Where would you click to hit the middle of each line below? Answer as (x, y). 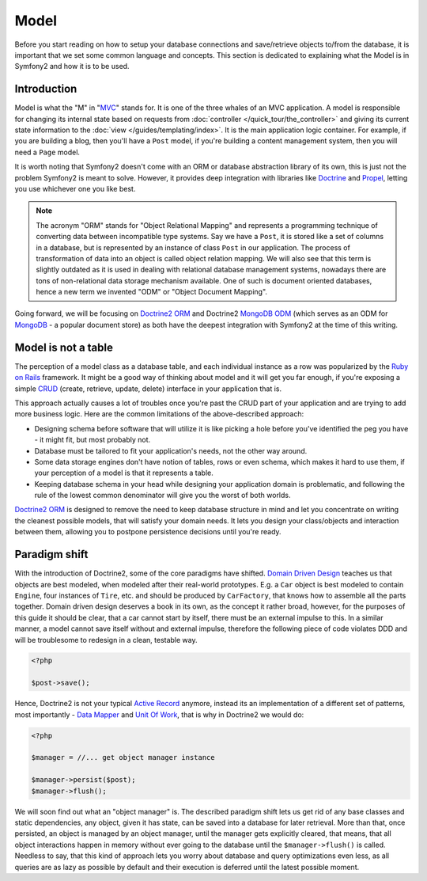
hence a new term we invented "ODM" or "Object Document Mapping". (152, 292)
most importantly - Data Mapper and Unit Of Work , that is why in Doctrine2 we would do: (159, 714)
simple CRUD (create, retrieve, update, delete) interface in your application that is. (148, 389)
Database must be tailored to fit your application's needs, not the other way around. (171, 450)
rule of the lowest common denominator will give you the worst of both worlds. (162, 496)
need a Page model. (47, 152)
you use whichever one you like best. (75, 188)
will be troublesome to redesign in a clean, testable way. (106, 640)
